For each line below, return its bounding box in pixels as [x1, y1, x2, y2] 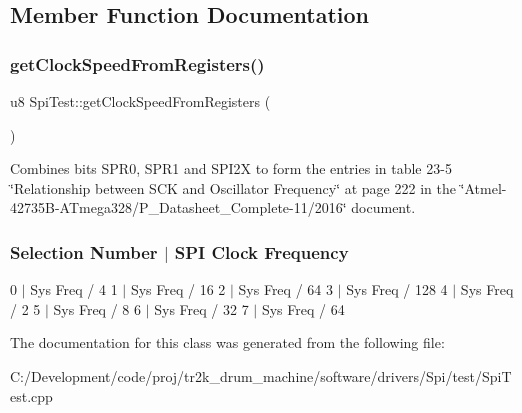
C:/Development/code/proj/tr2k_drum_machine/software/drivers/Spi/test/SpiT [10, 366, 512, 387]
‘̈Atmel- [460, 177, 507, 198]
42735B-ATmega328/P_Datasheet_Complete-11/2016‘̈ [10, 197, 347, 218]
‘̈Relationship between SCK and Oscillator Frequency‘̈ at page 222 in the [10, 177, 456, 198]
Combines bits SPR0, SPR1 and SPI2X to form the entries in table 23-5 [10, 158, 452, 179]
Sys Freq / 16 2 [130, 279, 226, 300]
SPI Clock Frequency [174, 239, 349, 264]
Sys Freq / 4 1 [30, 279, 118, 300]
